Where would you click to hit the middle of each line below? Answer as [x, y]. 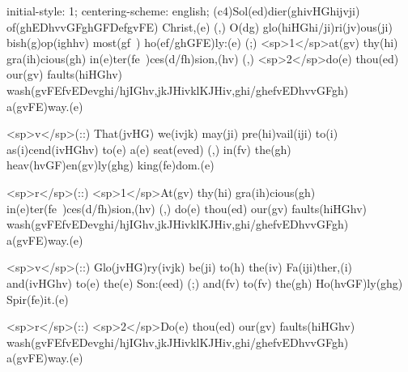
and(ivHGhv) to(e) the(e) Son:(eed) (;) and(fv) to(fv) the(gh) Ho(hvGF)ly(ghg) [205, 282]
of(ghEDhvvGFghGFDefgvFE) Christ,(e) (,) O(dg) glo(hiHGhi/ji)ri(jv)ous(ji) [200, 26]
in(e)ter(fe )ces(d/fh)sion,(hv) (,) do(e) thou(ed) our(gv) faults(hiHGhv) [187, 208]
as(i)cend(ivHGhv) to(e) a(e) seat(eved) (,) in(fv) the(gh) [149, 149]
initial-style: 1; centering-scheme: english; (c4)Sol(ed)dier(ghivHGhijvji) [183, 11]
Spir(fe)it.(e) [38, 299]
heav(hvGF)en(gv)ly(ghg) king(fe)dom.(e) [110, 165]
